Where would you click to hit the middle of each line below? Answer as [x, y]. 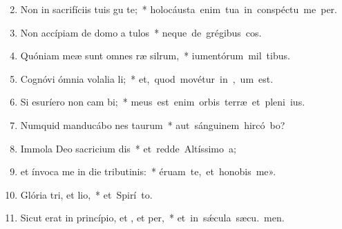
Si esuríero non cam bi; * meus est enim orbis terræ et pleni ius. [163, 102]
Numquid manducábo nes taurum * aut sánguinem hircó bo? [153, 125]
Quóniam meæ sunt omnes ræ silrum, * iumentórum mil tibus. [155, 56]
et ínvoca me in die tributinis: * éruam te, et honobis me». [148, 171]
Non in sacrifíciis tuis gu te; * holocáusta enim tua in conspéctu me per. [179, 9]
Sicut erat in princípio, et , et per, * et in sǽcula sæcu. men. [152, 218]
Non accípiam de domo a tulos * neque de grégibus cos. [141, 32]
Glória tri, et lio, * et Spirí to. [86, 194]
